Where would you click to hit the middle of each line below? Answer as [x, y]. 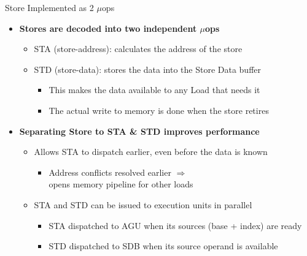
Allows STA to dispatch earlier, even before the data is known [151, 152]
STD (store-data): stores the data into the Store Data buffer [148, 69]
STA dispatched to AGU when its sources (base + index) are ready [175, 225]
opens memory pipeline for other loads [121, 184]
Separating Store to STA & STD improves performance [139, 131]
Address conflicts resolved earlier [110, 172]
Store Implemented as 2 [49, 7]
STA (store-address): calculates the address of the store [138, 49]
